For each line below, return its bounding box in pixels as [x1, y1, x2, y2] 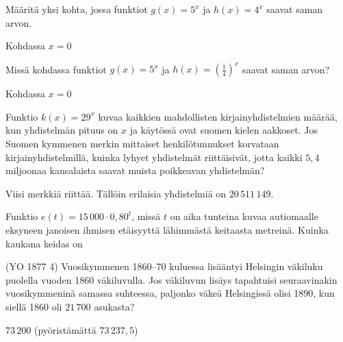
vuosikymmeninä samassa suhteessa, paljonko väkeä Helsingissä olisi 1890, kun [5, 286, 335, 300]
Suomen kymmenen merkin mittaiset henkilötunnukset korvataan [5, 136, 279, 151]
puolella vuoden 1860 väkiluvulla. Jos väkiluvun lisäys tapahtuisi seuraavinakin [5, 272, 338, 286]
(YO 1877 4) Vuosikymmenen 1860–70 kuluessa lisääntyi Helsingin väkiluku [5, 259, 323, 273]
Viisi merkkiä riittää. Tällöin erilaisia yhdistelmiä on [5, 186, 227, 200]
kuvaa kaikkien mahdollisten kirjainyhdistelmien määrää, [98, 109, 338, 123]
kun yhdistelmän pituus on [5, 123, 118, 137]
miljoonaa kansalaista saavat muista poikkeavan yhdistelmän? [5, 163, 265, 178]
